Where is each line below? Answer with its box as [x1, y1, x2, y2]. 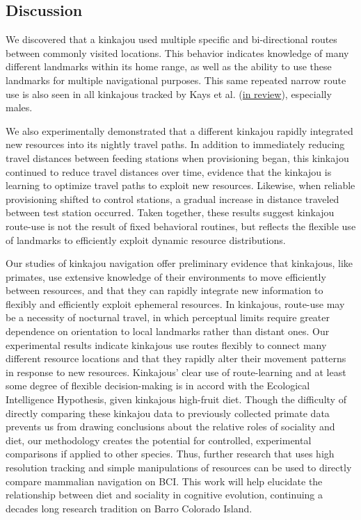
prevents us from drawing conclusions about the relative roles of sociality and [6, 419, 335, 434]
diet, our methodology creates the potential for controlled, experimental [6, 432, 312, 447]
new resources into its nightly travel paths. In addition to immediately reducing [6, 137, 345, 152]
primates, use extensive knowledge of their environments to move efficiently [6, 269, 326, 284]
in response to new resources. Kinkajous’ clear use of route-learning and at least [6, 364, 346, 379]
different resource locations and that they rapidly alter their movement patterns [6, 351, 346, 366]
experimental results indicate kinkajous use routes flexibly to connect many [6, 337, 327, 352]
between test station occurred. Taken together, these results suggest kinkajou [6, 205, 335, 220]
